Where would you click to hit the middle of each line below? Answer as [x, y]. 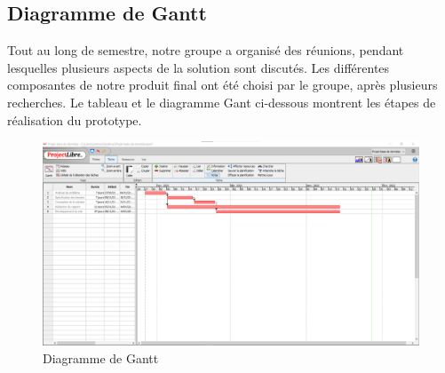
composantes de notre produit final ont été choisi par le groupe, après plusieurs [222, 85]
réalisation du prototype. [75, 119]
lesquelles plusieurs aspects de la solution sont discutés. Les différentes [199, 67]
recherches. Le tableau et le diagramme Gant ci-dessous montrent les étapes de [222, 102]
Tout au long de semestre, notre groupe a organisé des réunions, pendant [206, 50]
